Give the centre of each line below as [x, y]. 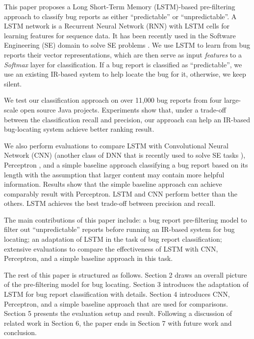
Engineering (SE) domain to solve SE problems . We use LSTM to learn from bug [127, 45]
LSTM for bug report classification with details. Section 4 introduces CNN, [117, 294]
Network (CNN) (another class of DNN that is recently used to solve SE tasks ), [125, 155]
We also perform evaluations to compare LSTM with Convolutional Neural [116, 145]
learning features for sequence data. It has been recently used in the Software [120, 35]
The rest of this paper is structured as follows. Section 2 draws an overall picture [126, 274]
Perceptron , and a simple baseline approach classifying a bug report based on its [126, 164]
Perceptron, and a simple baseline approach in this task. [89, 258]
